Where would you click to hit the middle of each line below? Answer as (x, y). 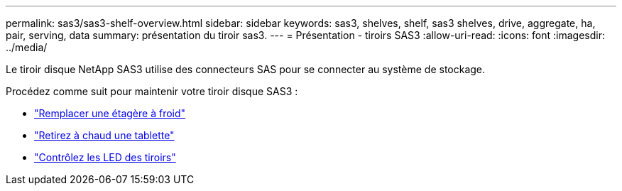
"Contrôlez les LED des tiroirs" (105, 157)
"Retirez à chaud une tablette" (104, 135)
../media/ (27, 47)
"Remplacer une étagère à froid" (110, 113)
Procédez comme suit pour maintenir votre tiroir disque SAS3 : (152, 91)
